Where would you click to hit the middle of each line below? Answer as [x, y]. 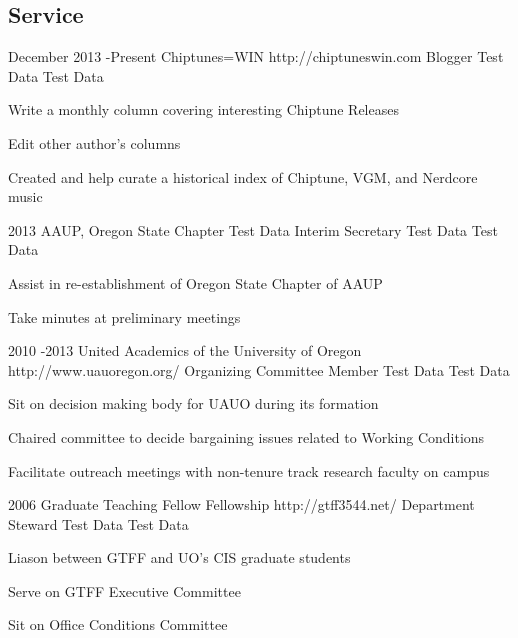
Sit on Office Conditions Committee [118, 624]
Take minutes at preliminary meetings [124, 316]
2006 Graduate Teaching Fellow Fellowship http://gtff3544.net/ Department [241, 504]
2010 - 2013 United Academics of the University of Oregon [185, 350]
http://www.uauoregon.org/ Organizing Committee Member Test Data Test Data [259, 369]
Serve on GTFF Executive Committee [124, 590]
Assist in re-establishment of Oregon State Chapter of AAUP [195, 282]
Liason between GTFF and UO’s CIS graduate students [179, 557]
